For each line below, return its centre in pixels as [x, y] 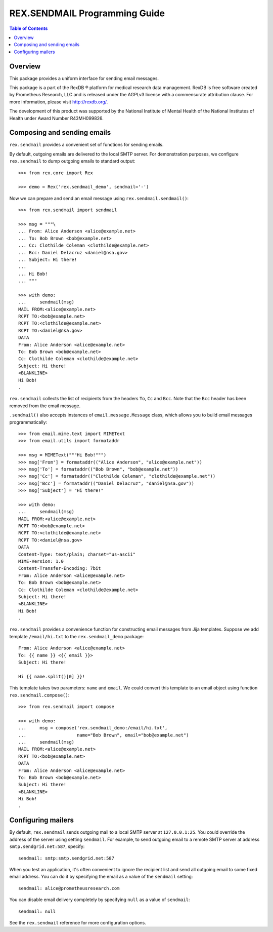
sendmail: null [37, 911]
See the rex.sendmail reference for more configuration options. [78, 922]
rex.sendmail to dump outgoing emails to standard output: [72, 161]
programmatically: [28, 422]
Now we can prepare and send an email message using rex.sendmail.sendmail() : [99, 198]
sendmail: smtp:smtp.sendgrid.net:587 [66, 858]
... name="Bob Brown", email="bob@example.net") [104, 735]
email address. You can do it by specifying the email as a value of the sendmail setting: [101, 877]
